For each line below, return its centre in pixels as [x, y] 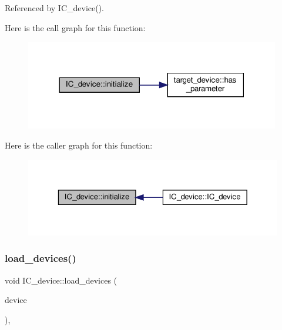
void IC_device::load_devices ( [61, 280]
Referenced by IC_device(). [54, 8]
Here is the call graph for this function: [75, 27]
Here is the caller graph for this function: [79, 145]
